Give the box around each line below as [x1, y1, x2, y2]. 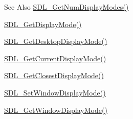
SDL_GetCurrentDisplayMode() [4, 53, 106, 63]
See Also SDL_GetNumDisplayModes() [4, 2, 129, 12]
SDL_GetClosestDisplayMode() [4, 70, 104, 81]
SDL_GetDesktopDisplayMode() [4, 36, 107, 46]
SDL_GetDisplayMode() [4, 18, 82, 29]
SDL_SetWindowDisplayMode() [4, 87, 106, 98]
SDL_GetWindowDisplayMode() [4, 104, 107, 115]
